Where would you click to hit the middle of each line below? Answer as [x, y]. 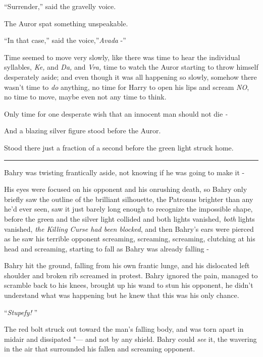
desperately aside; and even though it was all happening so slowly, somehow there [130, 76]
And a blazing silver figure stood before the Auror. [83, 131]
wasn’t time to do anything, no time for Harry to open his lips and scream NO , [127, 87]
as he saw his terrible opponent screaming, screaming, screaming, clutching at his [130, 239]
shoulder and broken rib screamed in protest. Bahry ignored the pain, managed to [131, 275]
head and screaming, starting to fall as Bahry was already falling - [107, 248]
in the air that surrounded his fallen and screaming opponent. [100, 349]
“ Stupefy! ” [21, 312]
